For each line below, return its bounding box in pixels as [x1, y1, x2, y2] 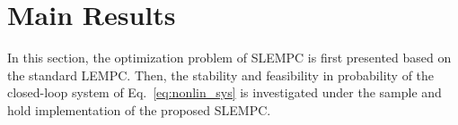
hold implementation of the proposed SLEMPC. [7, 100, 271, 119]
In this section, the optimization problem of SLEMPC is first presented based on [7, 48, 452, 67]
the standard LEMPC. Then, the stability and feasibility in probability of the [7, 65, 435, 84]
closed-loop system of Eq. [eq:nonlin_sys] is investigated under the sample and [7, 83, 442, 102]
